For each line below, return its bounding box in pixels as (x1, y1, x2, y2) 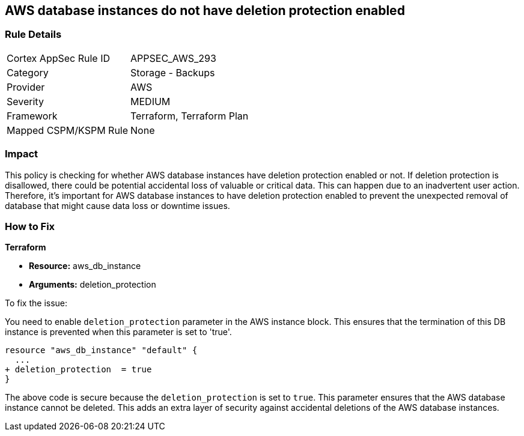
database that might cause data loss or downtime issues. (5, 200, 230, 211)
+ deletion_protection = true (5, 365, 152, 375)
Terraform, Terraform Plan (130, 109, 249, 122)
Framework (7, 109, 58, 122)
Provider (7, 80, 45, 93)
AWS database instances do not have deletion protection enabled (5, 3, 405, 18)
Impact (5, 148, 38, 160)
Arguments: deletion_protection (29, 279, 156, 290)
